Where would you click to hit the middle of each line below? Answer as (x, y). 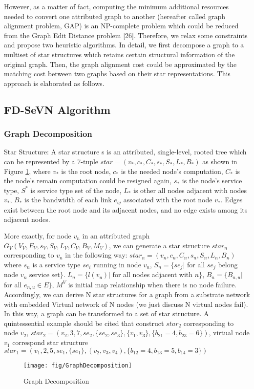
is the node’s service (212, 181)
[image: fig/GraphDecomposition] (78, 365)
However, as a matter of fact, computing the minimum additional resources (116, 6)
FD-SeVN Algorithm (57, 109)
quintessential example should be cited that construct (84, 323)
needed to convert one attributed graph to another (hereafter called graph (115, 16)
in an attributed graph (116, 235)
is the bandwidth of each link (68, 200)
